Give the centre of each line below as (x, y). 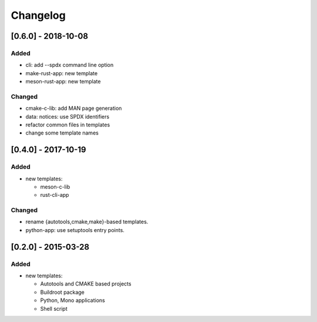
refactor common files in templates (68, 125)
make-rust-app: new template (62, 73)
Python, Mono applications (72, 300)
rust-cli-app (55, 195)
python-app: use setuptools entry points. (75, 230)
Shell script (54, 308)
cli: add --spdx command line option (70, 65)
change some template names (62, 133)
